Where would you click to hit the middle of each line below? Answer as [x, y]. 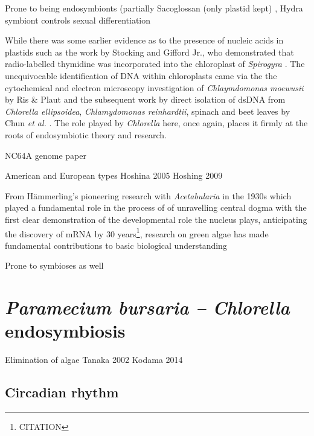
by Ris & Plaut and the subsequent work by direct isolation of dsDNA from [145, 99]
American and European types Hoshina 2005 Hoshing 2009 [114, 175]
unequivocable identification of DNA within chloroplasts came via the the [141, 75]
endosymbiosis [65, 331]
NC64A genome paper [46, 155]
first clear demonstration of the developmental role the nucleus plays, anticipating [156, 219]
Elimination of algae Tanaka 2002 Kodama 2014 [94, 360]
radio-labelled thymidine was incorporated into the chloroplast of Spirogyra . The [155, 64]
